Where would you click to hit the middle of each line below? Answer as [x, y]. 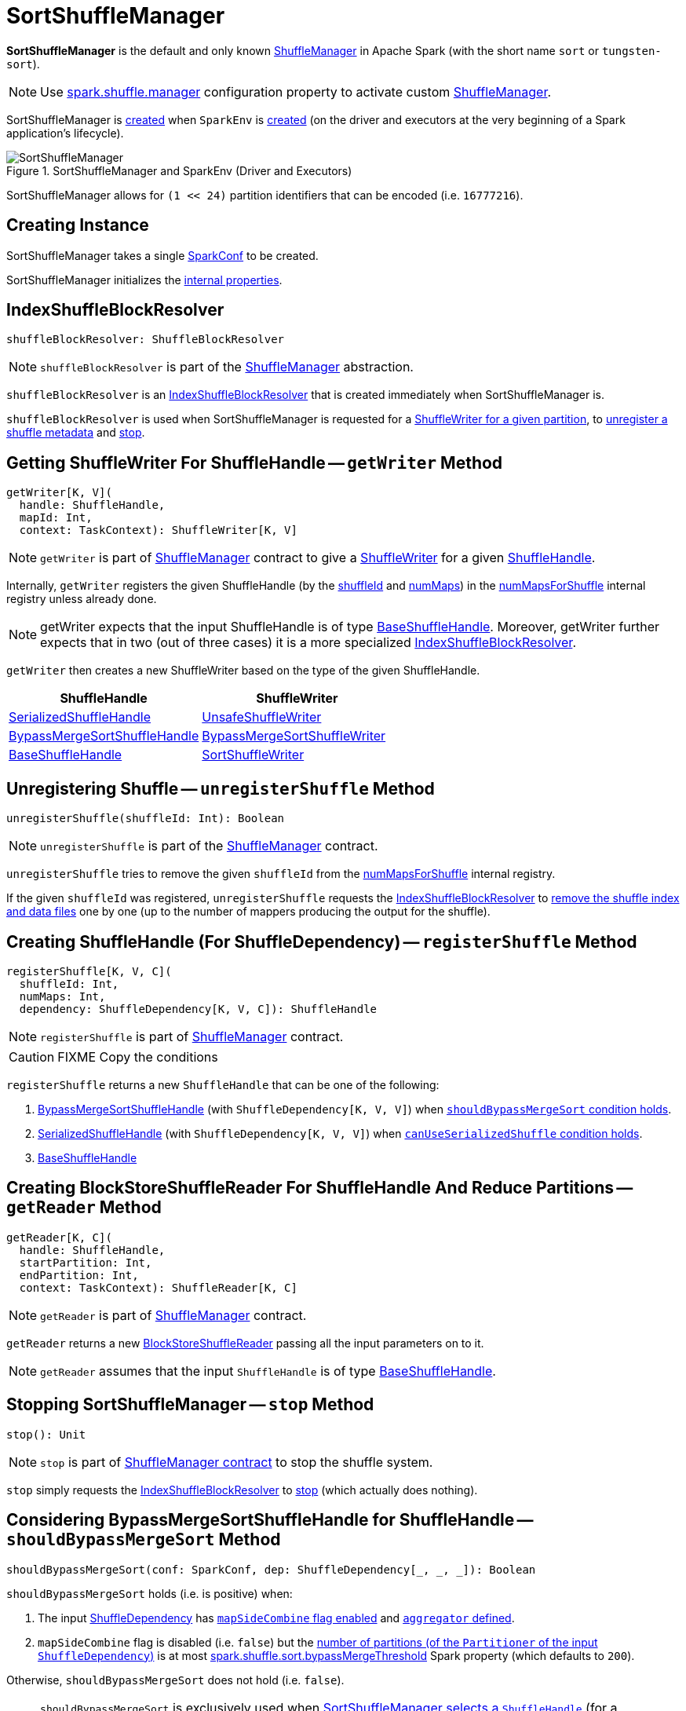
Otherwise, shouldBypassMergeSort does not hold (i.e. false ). [175, 1680]
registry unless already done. [82, 599]
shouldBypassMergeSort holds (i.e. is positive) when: [150, 1593]
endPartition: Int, [79, 1275]
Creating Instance [78, 225]
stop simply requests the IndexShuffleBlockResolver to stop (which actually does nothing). [242, 1490]
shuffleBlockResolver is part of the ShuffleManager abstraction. [227, 367]
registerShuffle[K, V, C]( [89, 971]
